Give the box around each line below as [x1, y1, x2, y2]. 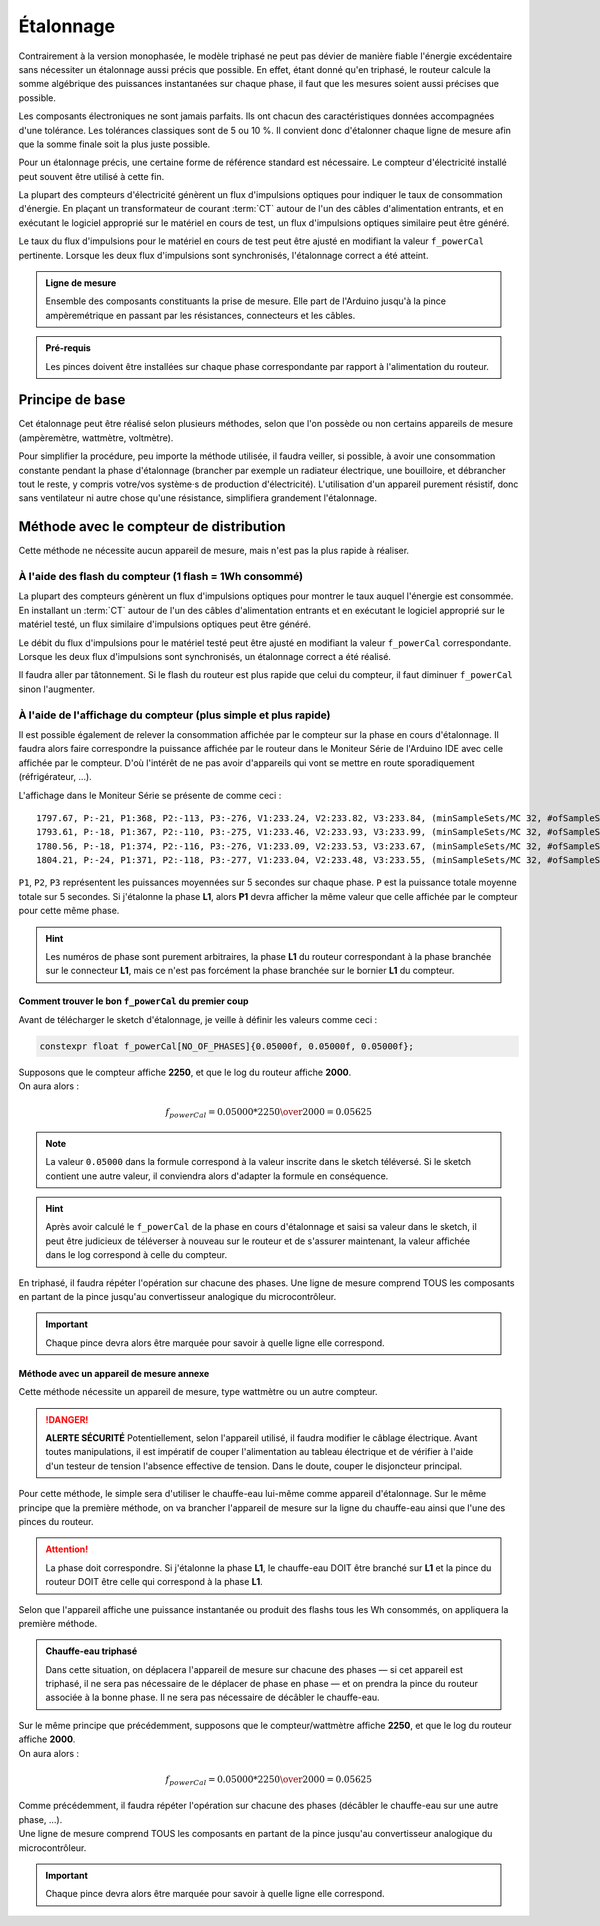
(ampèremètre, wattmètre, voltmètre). [18, 431, 174, 444]
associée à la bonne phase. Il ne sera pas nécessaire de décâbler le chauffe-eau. [45, 1691, 380, 1704]
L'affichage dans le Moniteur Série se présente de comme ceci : [18, 789, 282, 801]
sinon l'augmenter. [18, 683, 95, 695]
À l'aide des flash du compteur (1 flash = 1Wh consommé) [18, 570, 304, 584]
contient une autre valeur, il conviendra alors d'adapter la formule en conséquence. [45, 1170, 389, 1182]
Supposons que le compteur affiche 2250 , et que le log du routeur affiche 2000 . [18, 1066, 352, 1078]
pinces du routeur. [18, 1515, 94, 1527]
